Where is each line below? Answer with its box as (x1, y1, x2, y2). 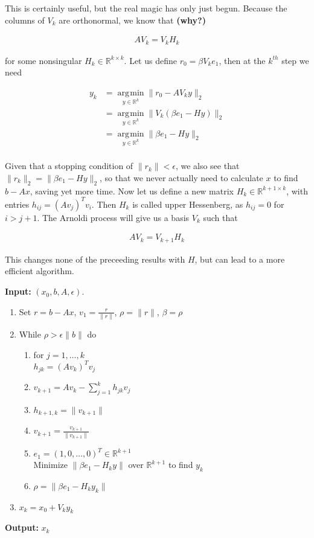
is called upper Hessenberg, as (132, 197, 243, 210)
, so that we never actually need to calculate (100, 171, 263, 184)
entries (5, 197, 30, 210)
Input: (5, 285, 31, 298)
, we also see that (175, 159, 240, 172)
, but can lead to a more (194, 252, 285, 265)
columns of (5, 13, 45, 26)
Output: (5, 521, 39, 534)
